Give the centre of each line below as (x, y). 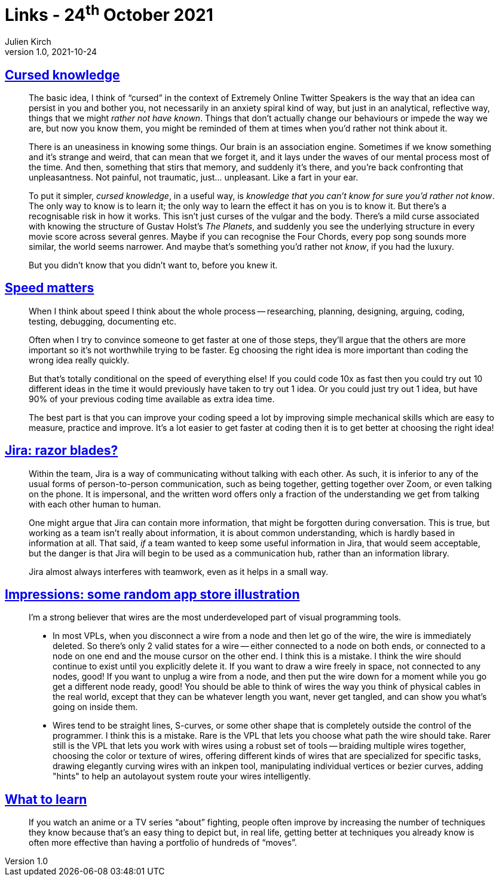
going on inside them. (95, 707)
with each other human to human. (95, 504)
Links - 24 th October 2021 (109, 13)
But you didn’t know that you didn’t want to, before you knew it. (153, 265)
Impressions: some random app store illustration (152, 595)
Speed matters (50, 288)
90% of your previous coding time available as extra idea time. (152, 399)
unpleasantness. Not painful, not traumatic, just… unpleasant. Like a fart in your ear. (194, 177)
